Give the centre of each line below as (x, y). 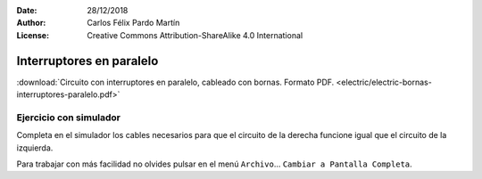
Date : (27, 10)
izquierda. (35, 148)
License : (33, 35)
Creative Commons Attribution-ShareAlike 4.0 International (195, 35)
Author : (31, 23)
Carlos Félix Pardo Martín (133, 23)
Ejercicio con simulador (68, 118)
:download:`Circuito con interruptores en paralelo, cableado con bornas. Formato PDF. (175, 82)
